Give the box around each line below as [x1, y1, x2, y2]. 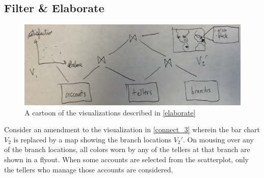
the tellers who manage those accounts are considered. [4, 164, 173, 174]
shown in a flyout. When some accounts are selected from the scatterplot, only [4, 154, 249, 164]
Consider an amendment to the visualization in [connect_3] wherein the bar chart [4, 124, 260, 135]
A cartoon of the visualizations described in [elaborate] [24, 107, 196, 117]
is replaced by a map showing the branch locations [13, 134, 171, 144]
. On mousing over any [182, 134, 254, 144]
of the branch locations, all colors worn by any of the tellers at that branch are [4, 144, 250, 155]
